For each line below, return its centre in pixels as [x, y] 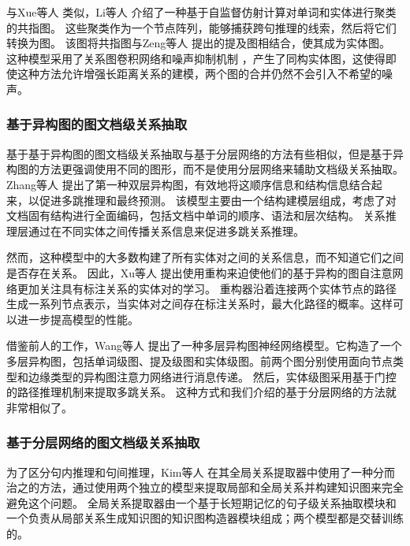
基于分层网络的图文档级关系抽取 [103, 442]
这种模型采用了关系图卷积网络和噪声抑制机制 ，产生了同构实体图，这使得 [196, 58]
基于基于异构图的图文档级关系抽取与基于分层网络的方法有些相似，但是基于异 [205, 153]
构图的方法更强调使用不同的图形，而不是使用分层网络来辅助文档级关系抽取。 [205, 169]
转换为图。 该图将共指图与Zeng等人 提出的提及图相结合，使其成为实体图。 [198, 43]
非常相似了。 [39, 407]
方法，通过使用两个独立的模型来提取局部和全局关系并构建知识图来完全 [221, 487]
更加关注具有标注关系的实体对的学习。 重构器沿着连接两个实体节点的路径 [207, 288]
